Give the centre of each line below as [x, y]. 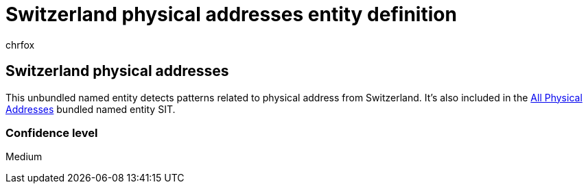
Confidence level [52, 133]
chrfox [20, 45]
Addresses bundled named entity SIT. [91, 109]
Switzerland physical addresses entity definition [231, 14]
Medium [24, 157]
